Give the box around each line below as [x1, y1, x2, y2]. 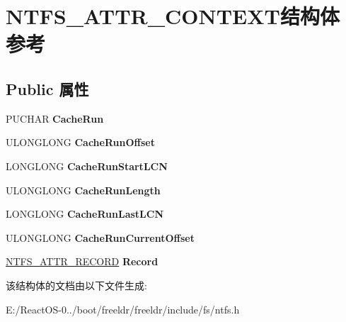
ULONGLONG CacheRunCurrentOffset [6, 230, 195, 245]
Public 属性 [6, 77, 89, 99]
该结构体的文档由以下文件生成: [6, 277, 147, 292]
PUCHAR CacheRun [6, 111, 104, 126]
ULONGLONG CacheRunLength [6, 182, 161, 197]
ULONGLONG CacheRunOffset [6, 135, 155, 150]
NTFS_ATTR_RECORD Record [6, 254, 158, 269]
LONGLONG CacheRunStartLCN [6, 158, 168, 173]
